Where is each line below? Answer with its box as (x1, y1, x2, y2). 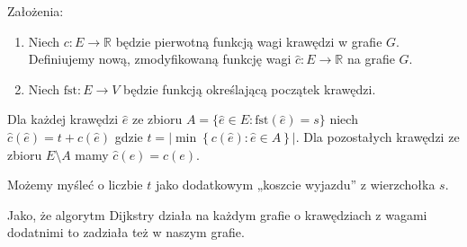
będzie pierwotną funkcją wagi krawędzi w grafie (115, 31, 382, 50)
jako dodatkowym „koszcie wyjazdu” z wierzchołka (155, 175, 436, 194)
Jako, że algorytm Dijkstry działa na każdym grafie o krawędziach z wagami (7, 205, 427, 224)
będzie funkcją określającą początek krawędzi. (123, 79, 376, 98)
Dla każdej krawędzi (7, 110, 119, 128)
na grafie (346, 49, 395, 68)
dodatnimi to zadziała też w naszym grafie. (7, 223, 245, 242)
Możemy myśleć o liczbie (7, 175, 143, 194)
